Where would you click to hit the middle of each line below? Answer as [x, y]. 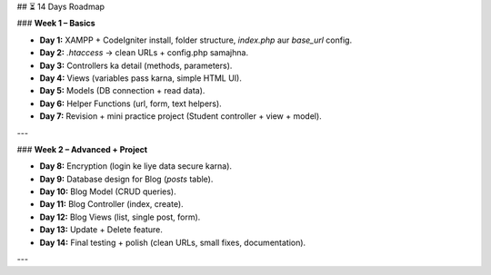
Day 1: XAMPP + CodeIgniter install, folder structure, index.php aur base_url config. [196, 40]
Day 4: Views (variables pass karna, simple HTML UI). [141, 78]
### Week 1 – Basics [56, 24]
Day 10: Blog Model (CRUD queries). [108, 192]
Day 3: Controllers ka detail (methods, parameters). [136, 65]
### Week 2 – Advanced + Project [82, 149]
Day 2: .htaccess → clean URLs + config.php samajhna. [144, 53]
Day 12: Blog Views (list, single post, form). [120, 217]
